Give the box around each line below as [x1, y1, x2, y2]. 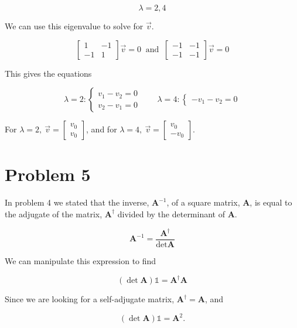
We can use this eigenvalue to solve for [5, 20, 144, 32]
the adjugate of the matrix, [5, 207, 103, 220]
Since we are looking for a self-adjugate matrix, [5, 293, 175, 305]
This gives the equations [5, 67, 92, 79]
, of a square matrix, [166, 196, 240, 209]
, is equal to [250, 196, 292, 209]
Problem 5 [5, 162, 91, 186]
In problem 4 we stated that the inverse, [5, 196, 149, 209]
